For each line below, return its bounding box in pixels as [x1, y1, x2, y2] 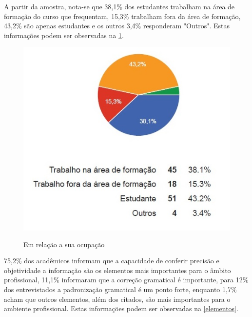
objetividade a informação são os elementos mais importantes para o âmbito [4, 265, 231, 275]
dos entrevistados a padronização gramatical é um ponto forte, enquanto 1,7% [4, 284, 237, 295]
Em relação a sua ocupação [23, 239, 105, 249]
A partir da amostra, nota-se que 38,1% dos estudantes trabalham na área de [4, 1, 235, 11]
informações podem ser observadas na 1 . [4, 30, 124, 40]
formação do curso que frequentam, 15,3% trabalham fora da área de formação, [4, 11, 241, 21]
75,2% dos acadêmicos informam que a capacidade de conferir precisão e [4, 255, 219, 266]
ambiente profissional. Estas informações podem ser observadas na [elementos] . [4, 303, 238, 314]
